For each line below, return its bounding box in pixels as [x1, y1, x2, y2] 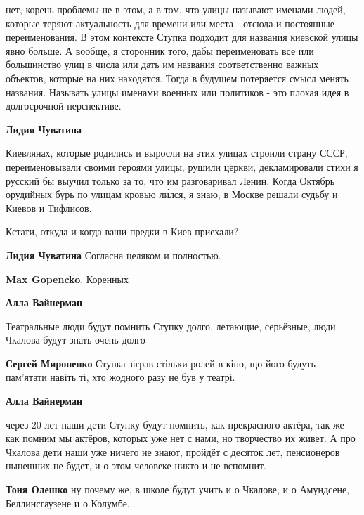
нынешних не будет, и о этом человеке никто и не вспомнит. [6, 458, 266, 473]
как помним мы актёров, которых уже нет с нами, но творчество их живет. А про [6, 431, 356, 445]
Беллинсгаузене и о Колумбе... [6, 495, 136, 510]
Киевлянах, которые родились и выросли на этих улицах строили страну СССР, [6, 145, 348, 160]
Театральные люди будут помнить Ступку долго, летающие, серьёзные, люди [6, 318, 336, 333]
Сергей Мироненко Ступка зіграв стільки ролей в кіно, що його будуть [6, 356, 316, 370]
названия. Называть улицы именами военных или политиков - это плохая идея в [6, 84, 349, 99]
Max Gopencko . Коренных [6, 271, 129, 286]
